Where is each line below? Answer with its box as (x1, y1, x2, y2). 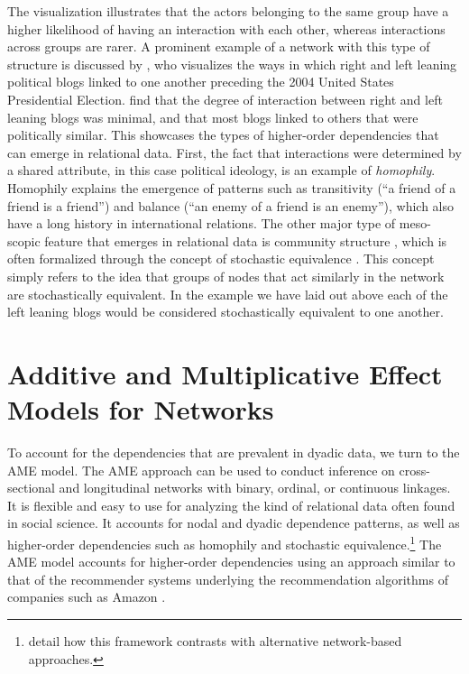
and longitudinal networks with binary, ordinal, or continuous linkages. (59, 478, 451, 497)
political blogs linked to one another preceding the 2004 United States (7, 72, 394, 91)
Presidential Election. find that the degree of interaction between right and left (7, 89, 443, 108)
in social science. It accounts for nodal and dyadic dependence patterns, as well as (7, 513, 460, 532)
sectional (7, 478, 55, 497)
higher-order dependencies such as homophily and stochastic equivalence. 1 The (7, 531, 442, 553)
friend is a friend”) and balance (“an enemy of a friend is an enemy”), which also (7, 196, 455, 215)
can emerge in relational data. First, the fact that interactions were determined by (7, 143, 462, 162)
